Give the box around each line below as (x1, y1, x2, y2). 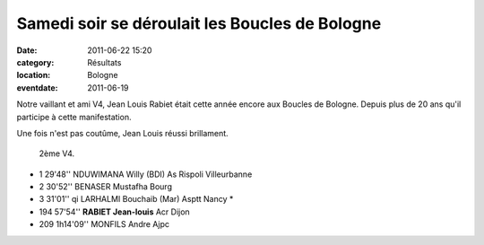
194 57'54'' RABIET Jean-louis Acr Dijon (39, 206, 190, 217)
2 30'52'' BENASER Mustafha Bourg (39, 181, 172, 192)
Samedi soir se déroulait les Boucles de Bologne (16, 13, 382, 33)
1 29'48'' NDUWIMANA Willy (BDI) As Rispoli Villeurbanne (39, 169, 253, 179)
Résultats (87, 57, 122, 67)
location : (16, 70, 51, 81)
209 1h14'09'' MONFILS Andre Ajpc (39, 219, 170, 230)
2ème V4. (39, 148, 75, 159)
